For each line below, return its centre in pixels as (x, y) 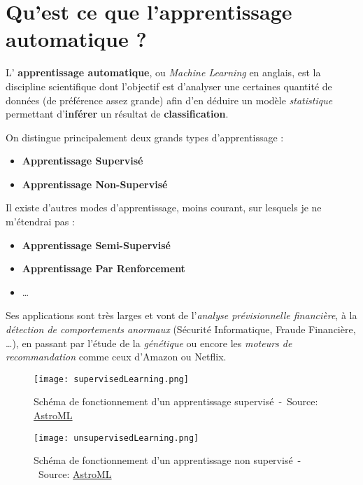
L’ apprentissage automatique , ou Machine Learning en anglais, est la (163, 72)
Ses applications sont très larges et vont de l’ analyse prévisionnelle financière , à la (181, 315)
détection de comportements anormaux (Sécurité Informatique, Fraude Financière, (181, 329)
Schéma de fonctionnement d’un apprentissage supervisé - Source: (176, 401)
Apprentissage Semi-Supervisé (96, 245)
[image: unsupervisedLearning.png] (116, 438)
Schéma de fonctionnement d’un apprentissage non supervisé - (168, 460)
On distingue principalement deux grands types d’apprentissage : (145, 137)
